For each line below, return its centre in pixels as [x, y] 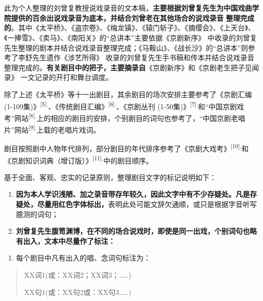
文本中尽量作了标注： [80, 241]
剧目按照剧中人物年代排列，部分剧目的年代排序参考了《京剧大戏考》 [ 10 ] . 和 [126, 147]
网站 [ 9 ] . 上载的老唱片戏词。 [57, 129]
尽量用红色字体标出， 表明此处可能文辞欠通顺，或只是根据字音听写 [147, 204]
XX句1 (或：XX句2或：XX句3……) [78, 292]
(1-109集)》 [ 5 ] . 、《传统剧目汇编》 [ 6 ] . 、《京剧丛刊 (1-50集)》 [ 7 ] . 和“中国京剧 [121, 105]
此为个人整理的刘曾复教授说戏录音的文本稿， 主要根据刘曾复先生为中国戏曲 [128, 8]
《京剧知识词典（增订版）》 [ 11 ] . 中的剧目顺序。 [79, 159]
